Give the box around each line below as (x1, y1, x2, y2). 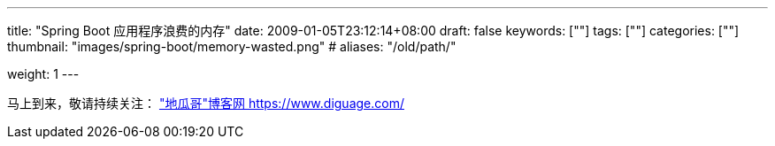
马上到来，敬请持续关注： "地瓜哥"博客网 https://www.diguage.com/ (7, 96, 404, 111)
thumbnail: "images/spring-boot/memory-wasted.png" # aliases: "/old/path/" (7, 39, 457, 54)
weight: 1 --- (7, 66, 80, 81)
